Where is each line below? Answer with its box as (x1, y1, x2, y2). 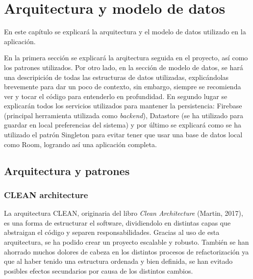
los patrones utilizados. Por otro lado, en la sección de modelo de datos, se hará (4, 62, 243, 72)
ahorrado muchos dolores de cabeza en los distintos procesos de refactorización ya (4, 246, 249, 256)
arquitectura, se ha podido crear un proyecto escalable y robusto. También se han (4, 237, 249, 247)
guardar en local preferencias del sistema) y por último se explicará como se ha (4, 120, 241, 130)
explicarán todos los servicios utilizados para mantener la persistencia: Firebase (4, 101, 242, 111)
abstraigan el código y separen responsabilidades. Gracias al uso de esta (4, 227, 220, 237)
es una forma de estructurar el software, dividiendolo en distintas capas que (4, 217, 231, 228)
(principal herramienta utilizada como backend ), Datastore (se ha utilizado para (4, 110, 244, 120)
